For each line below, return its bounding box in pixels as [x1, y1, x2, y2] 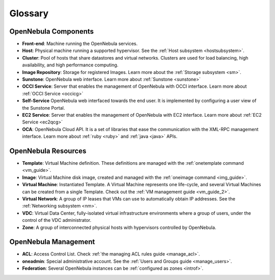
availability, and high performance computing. [22, 62, 119, 68]
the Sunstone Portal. [22, 105, 65, 111]
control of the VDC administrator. [22, 217, 92, 223]
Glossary [9, 8, 49, 19]
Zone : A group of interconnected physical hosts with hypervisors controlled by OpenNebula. [22, 224, 216, 231]
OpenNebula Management [9, 238, 95, 246]
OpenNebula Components [9, 27, 94, 36]
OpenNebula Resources [9, 146, 87, 155]
